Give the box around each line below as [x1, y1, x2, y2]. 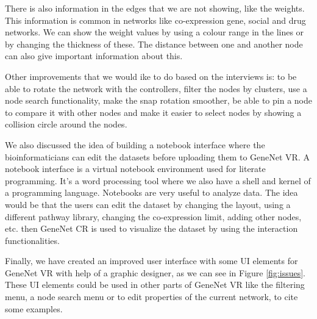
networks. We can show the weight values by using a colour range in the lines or [5, 26, 304, 38]
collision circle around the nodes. [5, 118, 127, 131]
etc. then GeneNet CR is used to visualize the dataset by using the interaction [5, 222, 298, 235]
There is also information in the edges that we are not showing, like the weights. [5, 2, 305, 14]
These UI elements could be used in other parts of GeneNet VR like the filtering [5, 278, 305, 291]
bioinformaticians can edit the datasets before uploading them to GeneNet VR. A [5, 150, 310, 163]
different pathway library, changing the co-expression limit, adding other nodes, [5, 210, 302, 223]
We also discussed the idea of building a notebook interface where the [5, 138, 265, 151]
